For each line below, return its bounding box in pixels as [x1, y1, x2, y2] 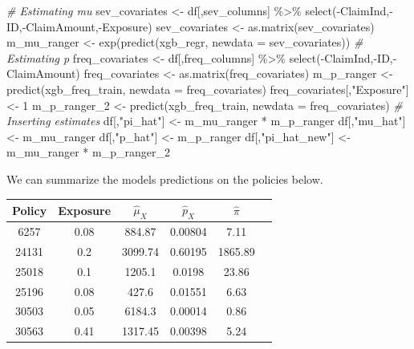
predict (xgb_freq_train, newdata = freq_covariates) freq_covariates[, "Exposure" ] [6, 80, 409, 97]
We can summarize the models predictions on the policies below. [6, 170, 323, 187]
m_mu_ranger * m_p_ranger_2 [6, 144, 170, 160]
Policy [12, 201, 47, 218]
